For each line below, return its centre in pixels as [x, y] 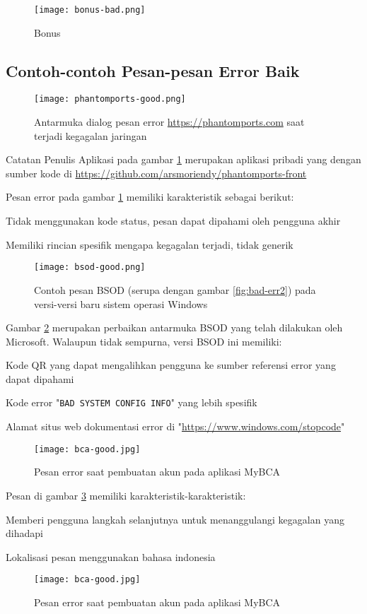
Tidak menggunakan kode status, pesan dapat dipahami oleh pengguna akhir [173, 221]
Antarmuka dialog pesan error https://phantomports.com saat [169, 122]
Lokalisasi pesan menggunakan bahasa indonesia [111, 556]
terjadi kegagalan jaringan [91, 135]
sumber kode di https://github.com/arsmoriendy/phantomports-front [156, 173]
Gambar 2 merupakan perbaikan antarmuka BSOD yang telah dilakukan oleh [174, 327]
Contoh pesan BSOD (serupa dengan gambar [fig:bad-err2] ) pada [175, 289]
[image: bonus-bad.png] [90, 10]
